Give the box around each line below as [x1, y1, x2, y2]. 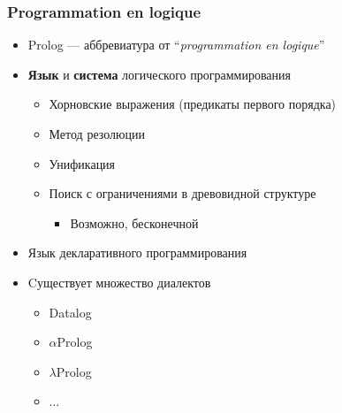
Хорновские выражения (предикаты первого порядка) [49, 95, 337, 113]
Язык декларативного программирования [27, 243, 247, 262]
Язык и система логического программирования [27, 65, 291, 83]
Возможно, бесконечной [70, 213, 199, 232]
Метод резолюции [49, 125, 145, 142]
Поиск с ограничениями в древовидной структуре [49, 184, 316, 203]
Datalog [49, 302, 92, 321]
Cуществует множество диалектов [27, 272, 211, 291]
